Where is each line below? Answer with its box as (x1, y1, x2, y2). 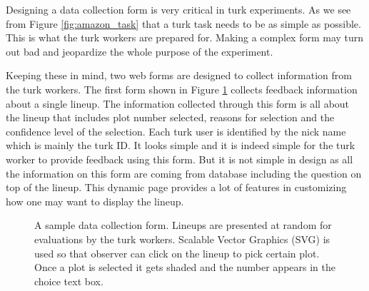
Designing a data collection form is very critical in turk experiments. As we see (6, 2, 351, 16)
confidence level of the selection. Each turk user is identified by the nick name (6, 123, 346, 138)
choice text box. (34, 273, 103, 288)
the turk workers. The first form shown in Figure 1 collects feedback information (6, 81, 358, 96)
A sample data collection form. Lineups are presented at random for (34, 218, 332, 233)
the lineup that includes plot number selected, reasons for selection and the (6, 110, 335, 125)
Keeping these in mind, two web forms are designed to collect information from (6, 68, 352, 83)
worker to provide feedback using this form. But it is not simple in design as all (6, 151, 353, 166)
